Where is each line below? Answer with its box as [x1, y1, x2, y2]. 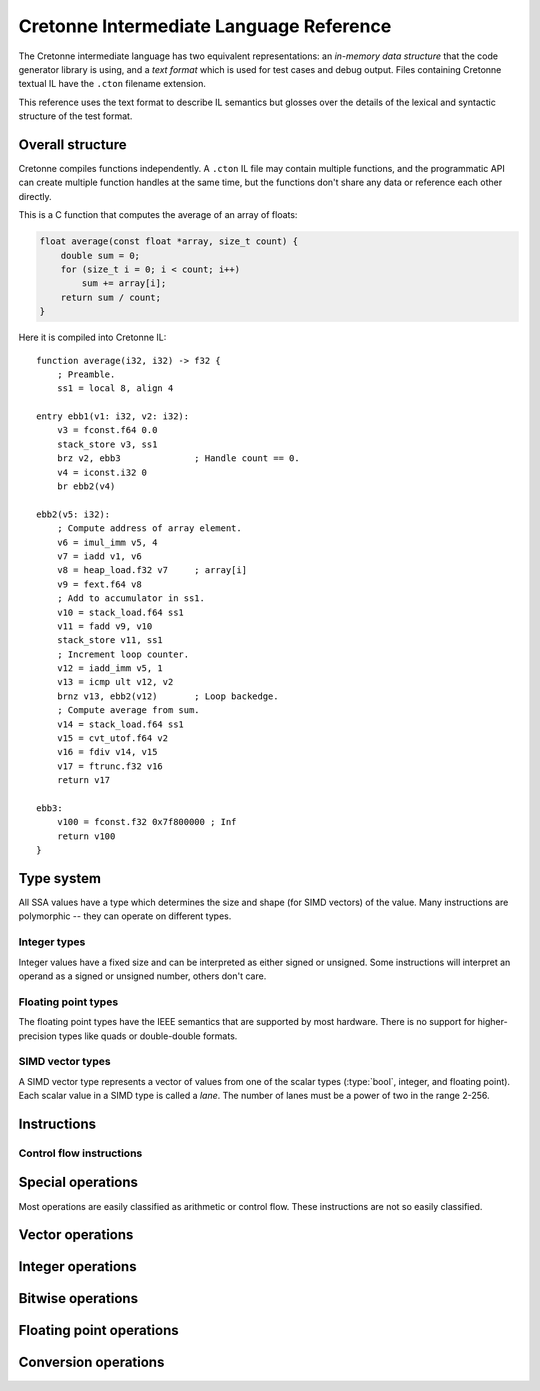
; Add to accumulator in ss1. [56, 593, 205, 604]
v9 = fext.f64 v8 [56, 578, 142, 590]
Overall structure [18, 136, 127, 153]
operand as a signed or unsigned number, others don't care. [18, 970, 267, 982]
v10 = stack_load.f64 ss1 [56, 606, 185, 618]
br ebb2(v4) [56, 481, 116, 492]
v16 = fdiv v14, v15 [56, 746, 158, 758]
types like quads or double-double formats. [58, 1030, 238, 1042]
